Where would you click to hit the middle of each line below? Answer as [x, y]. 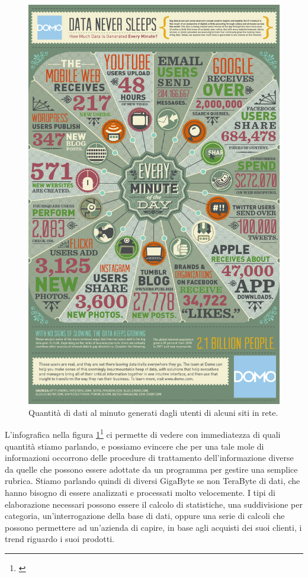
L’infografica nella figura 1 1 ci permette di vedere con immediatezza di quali [143, 434]
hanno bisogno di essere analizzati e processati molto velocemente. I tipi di [140, 492]
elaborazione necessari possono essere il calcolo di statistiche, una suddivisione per [154, 504]
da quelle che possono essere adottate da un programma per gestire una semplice [151, 469]
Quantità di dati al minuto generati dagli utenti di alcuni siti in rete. [153, 412]
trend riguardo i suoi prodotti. [60, 539]
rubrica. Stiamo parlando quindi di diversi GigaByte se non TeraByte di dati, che [153, 481]
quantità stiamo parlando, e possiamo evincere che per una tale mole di [134, 446]
